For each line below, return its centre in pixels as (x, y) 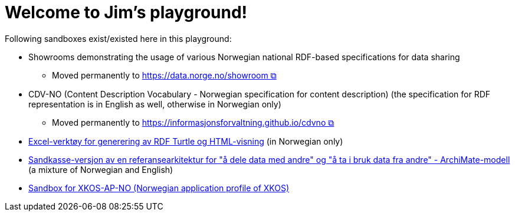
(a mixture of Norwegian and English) (101, 169)
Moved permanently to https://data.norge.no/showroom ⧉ (164, 75)
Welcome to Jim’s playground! (126, 12)
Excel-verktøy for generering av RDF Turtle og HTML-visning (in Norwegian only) (186, 141)
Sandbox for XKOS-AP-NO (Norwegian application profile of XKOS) (159, 188)
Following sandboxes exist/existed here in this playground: (118, 38)
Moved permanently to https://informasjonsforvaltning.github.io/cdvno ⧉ (193, 122)
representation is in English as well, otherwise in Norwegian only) (155, 104)
